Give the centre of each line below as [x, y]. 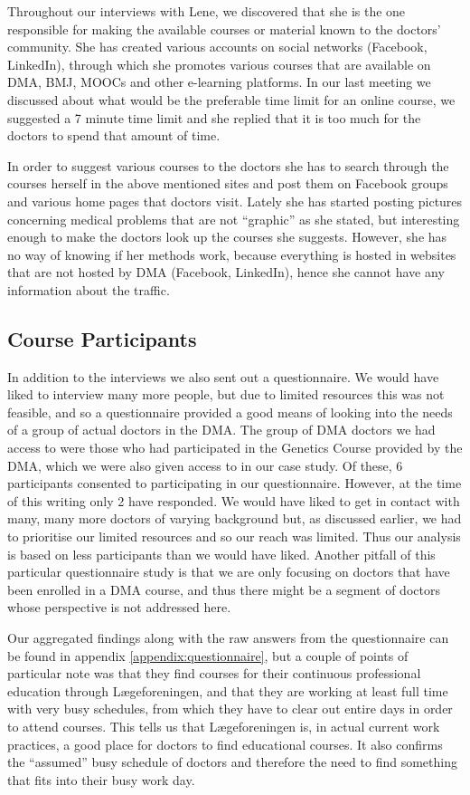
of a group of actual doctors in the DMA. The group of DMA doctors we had [221, 430]
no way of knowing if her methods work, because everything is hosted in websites [232, 254]
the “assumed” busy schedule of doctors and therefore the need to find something [232, 762]
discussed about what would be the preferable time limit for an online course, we [231, 99]
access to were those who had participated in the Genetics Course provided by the [235, 448]
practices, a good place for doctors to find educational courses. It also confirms [225, 744]
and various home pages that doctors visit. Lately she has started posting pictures [235, 201]
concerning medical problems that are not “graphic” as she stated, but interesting [234, 219]
